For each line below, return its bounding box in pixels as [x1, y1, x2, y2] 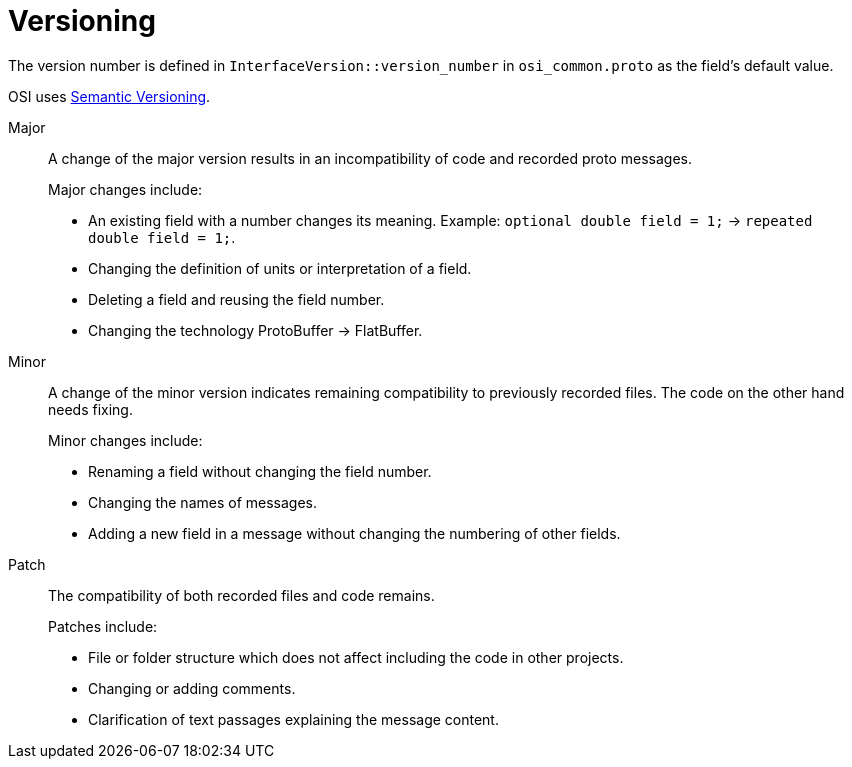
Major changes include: [48, 180, 203, 198]
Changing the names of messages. [88, 493, 318, 511]
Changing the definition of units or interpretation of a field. [88, 259, 472, 277]
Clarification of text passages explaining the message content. [88, 710, 499, 728]
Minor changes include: [48, 431, 203, 449]
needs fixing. [48, 400, 133, 418]
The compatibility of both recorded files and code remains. [48, 586, 435, 604]
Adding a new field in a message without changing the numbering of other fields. [88, 524, 621, 542]
